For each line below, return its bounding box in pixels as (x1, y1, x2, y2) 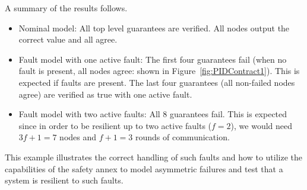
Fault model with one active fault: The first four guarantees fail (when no (18, 53, 287, 65)
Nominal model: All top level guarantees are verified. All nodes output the (18, 21, 290, 34)
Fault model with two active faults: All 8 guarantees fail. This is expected (18, 108, 287, 120)
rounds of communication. (135, 131, 230, 143)
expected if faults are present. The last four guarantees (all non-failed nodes (18, 76, 295, 88)
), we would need (230, 119, 293, 131)
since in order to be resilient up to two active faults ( (18, 119, 212, 131)
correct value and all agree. (18, 33, 118, 46)
